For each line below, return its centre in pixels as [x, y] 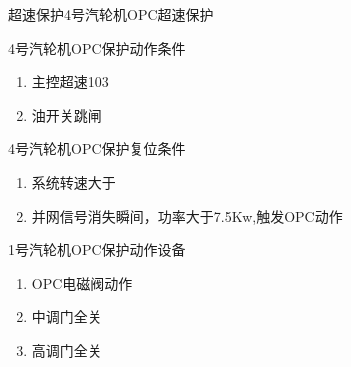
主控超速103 [70, 81]
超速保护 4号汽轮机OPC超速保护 [111, 14]
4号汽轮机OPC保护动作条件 [97, 47]
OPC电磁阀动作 [82, 282]
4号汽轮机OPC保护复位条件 [97, 148]
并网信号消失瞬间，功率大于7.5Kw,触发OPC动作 [187, 215]
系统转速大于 [73, 181]
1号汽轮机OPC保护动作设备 [97, 249]
